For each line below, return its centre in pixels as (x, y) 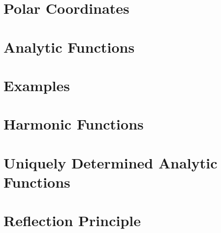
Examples (37, 85)
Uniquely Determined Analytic (110, 162)
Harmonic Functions (74, 124)
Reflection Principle (72, 220)
